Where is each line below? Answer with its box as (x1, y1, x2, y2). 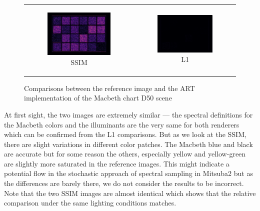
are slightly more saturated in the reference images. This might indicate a (4, 158, 229, 168)
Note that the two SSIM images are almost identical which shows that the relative (4, 187, 256, 198)
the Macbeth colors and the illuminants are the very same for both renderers (4, 119, 239, 129)
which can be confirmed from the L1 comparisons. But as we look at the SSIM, (4, 129, 246, 139)
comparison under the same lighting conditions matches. (4, 197, 176, 208)
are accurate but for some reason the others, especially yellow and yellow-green (4, 148, 246, 159)
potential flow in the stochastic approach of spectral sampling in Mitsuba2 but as (4, 168, 253, 178)
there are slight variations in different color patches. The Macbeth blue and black (4, 138, 253, 149)
